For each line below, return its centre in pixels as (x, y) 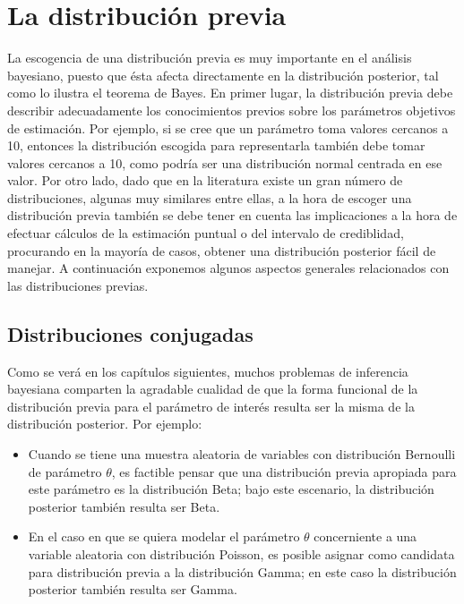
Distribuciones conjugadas (130, 333)
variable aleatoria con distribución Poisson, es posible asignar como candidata (241, 553)
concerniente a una (365, 536)
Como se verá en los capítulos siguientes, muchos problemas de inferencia (208, 371)
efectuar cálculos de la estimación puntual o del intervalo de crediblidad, (206, 233)
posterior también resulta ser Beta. (124, 506)
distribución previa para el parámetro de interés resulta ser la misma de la (211, 406)
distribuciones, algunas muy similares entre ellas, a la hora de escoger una (210, 197)
